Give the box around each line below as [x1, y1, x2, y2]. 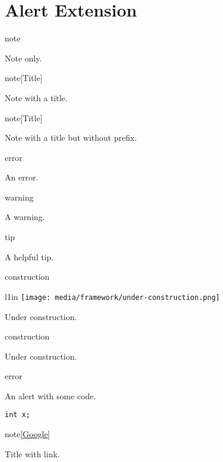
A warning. [5, 211, 45, 223]
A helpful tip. [5, 250, 54, 263]
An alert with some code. [5, 389, 96, 402]
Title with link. [5, 447, 60, 460]
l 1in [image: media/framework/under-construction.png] [5, 290, 220, 302]
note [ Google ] [5, 428, 50, 440]
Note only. [5, 51, 42, 64]
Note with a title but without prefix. [5, 131, 137, 144]
